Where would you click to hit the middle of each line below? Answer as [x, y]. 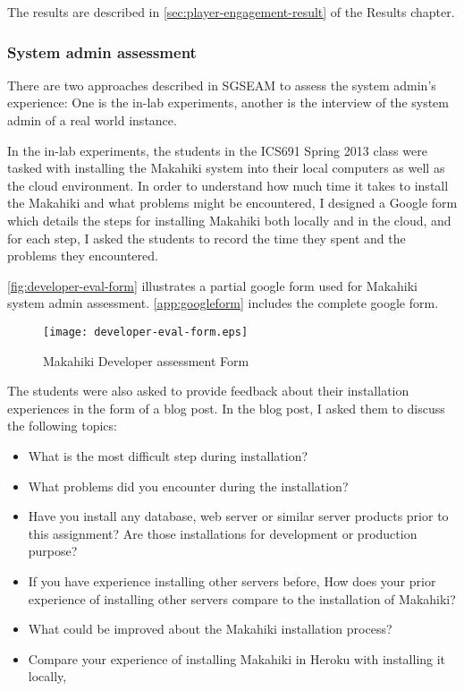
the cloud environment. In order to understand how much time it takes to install [228, 185]
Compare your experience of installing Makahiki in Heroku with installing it [237, 658]
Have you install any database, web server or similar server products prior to [238, 516]
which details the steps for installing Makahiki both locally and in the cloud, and [229, 220]
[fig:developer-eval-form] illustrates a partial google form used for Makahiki [213, 285]
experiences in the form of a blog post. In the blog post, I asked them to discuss [226, 408]
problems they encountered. [83, 256]
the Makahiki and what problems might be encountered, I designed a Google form [232, 203]
